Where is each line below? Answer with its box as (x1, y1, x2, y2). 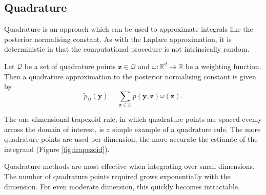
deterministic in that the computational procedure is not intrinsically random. (4, 44, 250, 54)
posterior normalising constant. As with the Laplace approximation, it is (4, 33, 232, 44)
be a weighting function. (185, 60, 261, 71)
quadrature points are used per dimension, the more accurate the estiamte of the (4, 134, 258, 144)
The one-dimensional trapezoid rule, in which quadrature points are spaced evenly (4, 114, 262, 124)
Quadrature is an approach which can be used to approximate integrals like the (4, 24, 253, 34)
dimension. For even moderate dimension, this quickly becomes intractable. (4, 181, 240, 191)
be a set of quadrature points (24, 60, 116, 71)
